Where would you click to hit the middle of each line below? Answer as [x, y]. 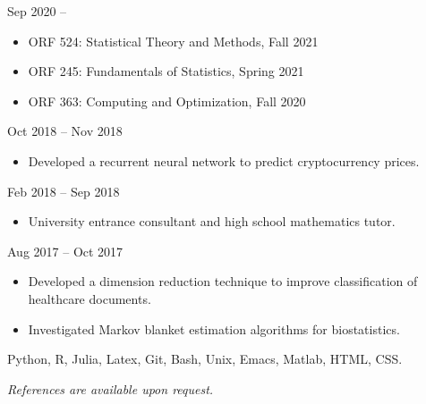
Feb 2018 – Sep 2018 [64, 191]
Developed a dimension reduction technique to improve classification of [223, 281]
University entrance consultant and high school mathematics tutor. [212, 221]
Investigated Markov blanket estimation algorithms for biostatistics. [214, 328]
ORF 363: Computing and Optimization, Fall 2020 [167, 101]
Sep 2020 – [37, 11]
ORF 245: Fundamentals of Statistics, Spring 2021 [166, 71]
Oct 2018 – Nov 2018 [65, 131]
